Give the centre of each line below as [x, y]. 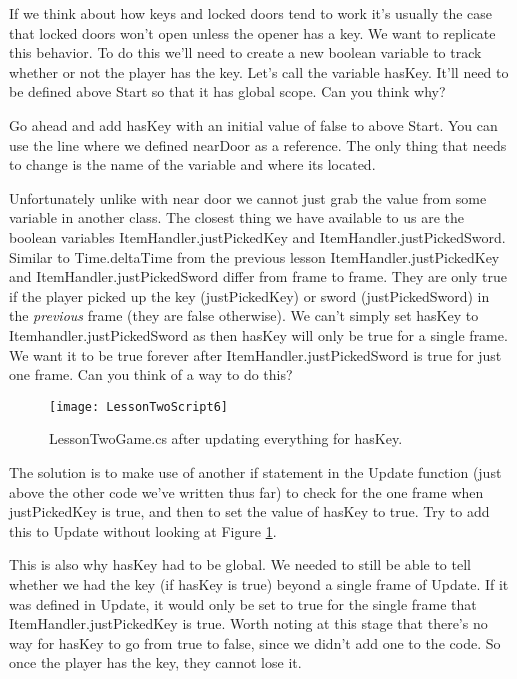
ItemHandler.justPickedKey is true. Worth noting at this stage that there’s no [248, 623]
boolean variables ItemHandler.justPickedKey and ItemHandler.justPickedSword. [257, 236]
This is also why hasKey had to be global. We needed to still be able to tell [240, 564]
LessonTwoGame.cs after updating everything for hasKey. [226, 438]
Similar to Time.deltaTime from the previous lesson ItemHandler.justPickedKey [254, 256]
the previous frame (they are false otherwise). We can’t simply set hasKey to [244, 315]
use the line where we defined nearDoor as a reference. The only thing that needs [258, 144]
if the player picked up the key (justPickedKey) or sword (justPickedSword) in [249, 295]
